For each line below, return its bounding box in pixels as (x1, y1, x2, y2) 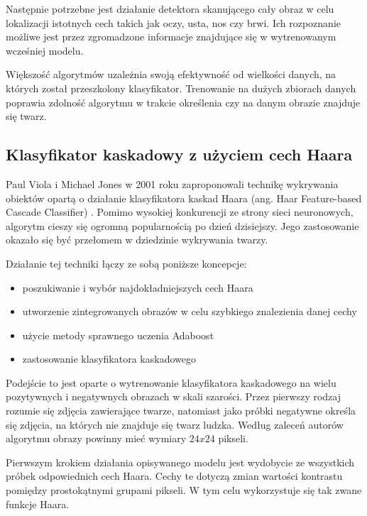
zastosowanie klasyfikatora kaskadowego (22, 351, 196, 366)
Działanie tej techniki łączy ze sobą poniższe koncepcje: (6, 256, 247, 270)
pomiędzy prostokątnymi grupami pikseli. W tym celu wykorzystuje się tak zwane (6, 483, 362, 498)
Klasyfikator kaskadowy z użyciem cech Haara (6, 143, 353, 165)
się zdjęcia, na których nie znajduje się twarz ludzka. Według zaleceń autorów (6, 417, 344, 432)
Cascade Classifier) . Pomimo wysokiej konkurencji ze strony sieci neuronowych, (6, 204, 354, 219)
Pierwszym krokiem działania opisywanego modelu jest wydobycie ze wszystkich (6, 454, 355, 469)
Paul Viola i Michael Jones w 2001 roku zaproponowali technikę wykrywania (6, 176, 339, 191)
